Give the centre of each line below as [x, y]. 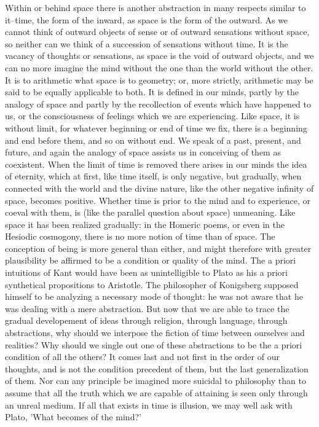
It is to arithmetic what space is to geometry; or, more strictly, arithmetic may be [159, 80]
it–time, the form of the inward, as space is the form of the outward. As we [147, 19]
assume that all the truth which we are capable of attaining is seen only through [156, 393]
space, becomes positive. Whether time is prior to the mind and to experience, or [158, 200]
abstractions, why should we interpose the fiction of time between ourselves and [155, 333]
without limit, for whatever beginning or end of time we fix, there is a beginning [156, 127]
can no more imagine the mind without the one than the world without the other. [159, 67]
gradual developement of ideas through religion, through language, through [146, 320]
